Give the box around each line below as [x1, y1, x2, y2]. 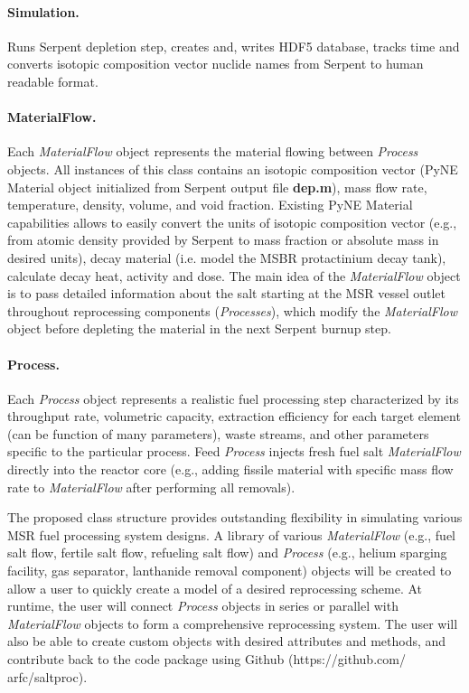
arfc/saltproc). [7, 667, 88, 686]
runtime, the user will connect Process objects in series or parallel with [7, 596, 399, 615]
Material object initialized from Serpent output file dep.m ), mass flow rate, [7, 177, 427, 196]
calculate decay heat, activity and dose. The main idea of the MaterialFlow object [7, 266, 461, 285]
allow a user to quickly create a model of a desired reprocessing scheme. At [7, 578, 423, 597]
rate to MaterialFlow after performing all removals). [7, 477, 295, 496]
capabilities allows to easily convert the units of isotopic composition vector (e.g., [7, 212, 457, 231]
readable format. [7, 71, 98, 90]
